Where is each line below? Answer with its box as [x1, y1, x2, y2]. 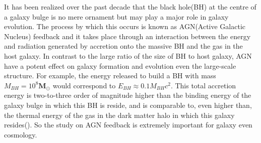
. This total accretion [170, 80, 236, 90]
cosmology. [4, 129, 37, 139]
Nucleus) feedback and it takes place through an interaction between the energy [4, 31, 251, 41]
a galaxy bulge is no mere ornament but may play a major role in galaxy [4, 11, 229, 22]
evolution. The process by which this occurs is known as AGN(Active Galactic [4, 21, 246, 32]
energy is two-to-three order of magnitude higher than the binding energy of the [4, 90, 251, 100]
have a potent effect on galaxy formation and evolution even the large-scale [4, 60, 236, 71]
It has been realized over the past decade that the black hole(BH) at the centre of [4, 2, 256, 12]
